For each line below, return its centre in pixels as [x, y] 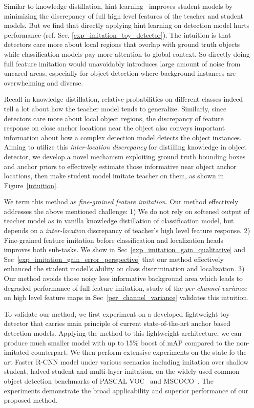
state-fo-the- [231, 352]
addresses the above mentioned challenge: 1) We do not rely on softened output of [127, 211]
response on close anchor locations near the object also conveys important [115, 128]
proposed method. [31, 400]
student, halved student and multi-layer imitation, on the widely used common [122, 371]
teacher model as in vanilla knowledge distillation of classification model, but [119, 221]
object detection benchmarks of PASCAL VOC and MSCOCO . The [109, 380]
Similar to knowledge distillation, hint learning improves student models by [118, 6]
